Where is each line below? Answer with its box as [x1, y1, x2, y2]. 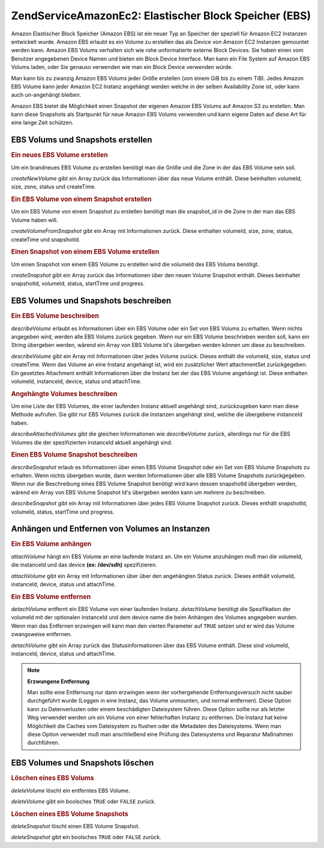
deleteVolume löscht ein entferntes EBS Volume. [11, 787, 130, 794]
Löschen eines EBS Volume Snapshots [11, 810, 128, 818]
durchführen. [27, 739, 60, 747]
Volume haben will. [11, 216, 58, 223]
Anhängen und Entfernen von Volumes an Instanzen [11, 524, 210, 534]
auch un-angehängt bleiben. [11, 91, 82, 98]
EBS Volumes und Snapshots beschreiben [11, 296, 172, 306]
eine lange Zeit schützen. [11, 119, 74, 126]
